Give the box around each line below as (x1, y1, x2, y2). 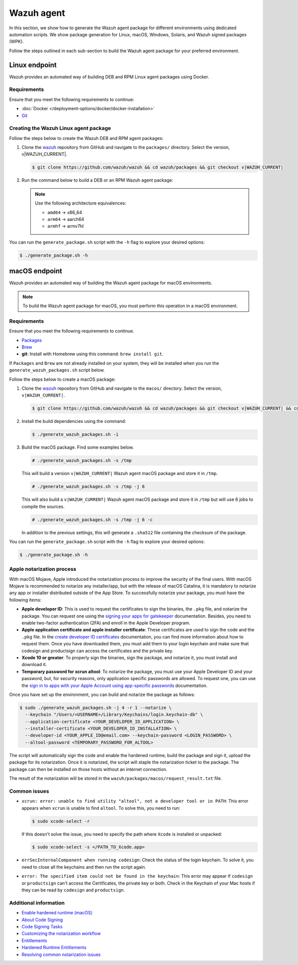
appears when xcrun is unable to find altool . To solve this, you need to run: (21, 805, 181, 811)
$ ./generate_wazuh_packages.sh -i (32, 432, 119, 437)
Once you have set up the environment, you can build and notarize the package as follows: (9, 691, 195, 697)
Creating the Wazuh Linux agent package (9, 125, 111, 132)
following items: (9, 597, 42, 603)
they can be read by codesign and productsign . (21, 887, 125, 893)
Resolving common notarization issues (21, 951, 101, 958)
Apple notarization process (9, 566, 76, 573)
